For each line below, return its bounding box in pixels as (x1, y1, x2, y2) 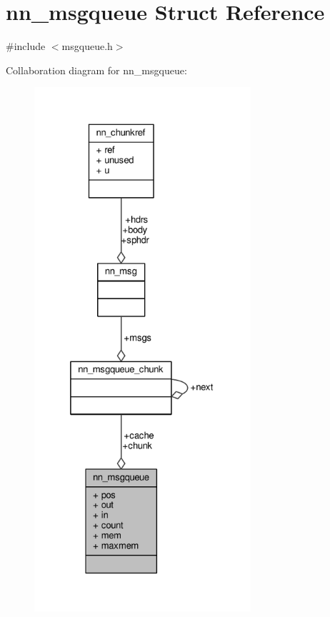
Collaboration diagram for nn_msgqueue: (6, 62, 187, 77)
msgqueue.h (61, 39, 113, 54)
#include (6, 39, 46, 54)
